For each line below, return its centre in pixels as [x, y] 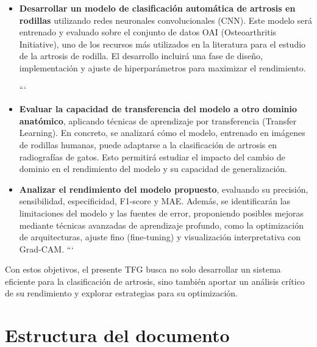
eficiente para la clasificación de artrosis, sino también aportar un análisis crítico [155, 281]
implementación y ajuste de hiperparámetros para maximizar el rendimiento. [162, 67]
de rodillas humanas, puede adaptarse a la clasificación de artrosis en [148, 144]
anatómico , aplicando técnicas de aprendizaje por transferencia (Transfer [158, 120]
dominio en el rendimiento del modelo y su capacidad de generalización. [153, 169]
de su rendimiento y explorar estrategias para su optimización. [122, 293]
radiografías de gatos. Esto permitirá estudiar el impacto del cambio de [152, 156]
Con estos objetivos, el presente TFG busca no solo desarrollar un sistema [143, 269]
